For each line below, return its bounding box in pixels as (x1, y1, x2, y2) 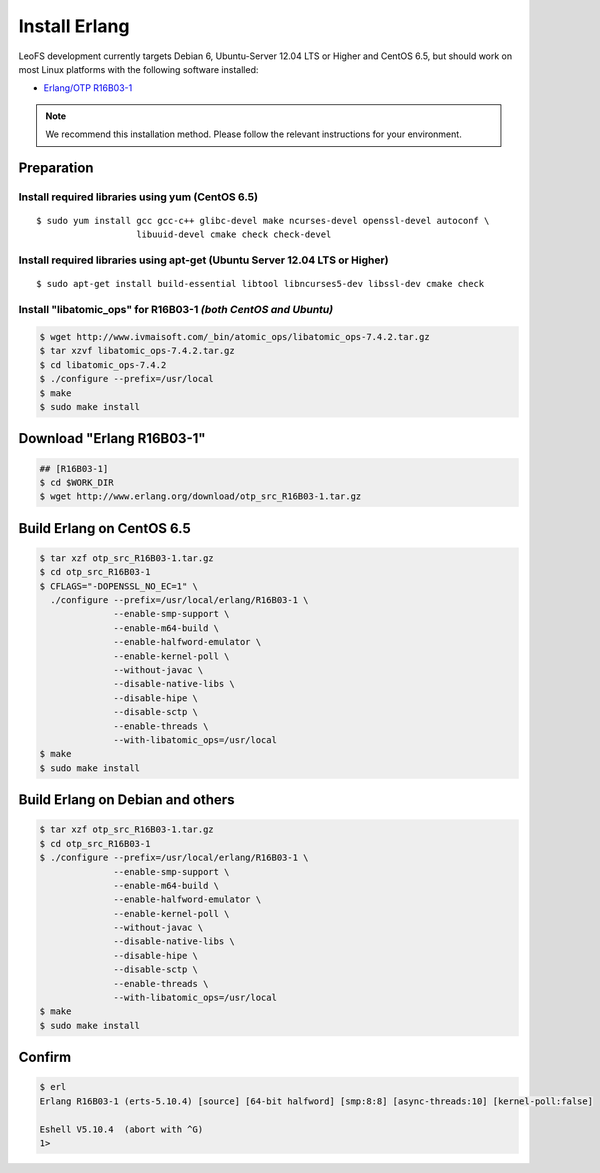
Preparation (18, 159, 94, 176)
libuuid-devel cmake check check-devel (136, 229, 332, 240)
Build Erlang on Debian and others (18, 791, 235, 809)
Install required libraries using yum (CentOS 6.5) (18, 190, 259, 204)
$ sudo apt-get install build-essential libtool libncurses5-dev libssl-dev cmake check (36, 278, 485, 290)
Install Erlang (18, 15, 130, 37)
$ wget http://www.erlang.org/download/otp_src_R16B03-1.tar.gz (39, 491, 362, 502)
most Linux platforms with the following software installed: (18, 63, 259, 75)
